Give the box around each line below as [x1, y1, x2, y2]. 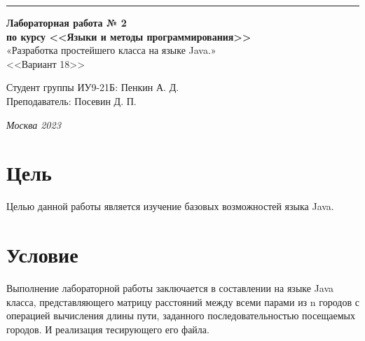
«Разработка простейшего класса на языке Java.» [6, 43, 216, 57]
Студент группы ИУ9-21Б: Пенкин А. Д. [6, 80, 179, 95]
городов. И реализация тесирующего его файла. [6, 321, 209, 336]
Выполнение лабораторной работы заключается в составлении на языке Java [6, 281, 334, 295]
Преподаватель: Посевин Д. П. [6, 93, 137, 108]
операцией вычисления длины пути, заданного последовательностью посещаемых [6, 308, 356, 323]
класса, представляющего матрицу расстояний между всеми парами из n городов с [6, 294, 359, 309]
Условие [6, 240, 78, 269]
